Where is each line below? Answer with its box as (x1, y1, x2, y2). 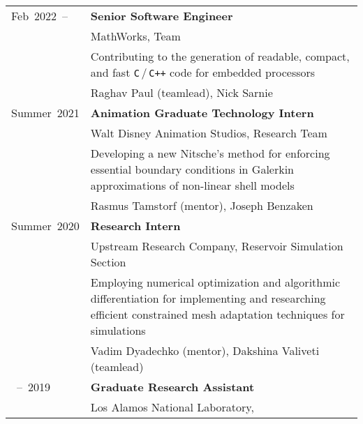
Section (90, 254, 126, 270)
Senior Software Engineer (90, 8, 233, 24)
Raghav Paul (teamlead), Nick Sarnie (90, 84, 273, 100)
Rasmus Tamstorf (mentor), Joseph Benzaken (90, 197, 313, 213)
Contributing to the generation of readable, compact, (90, 48, 350, 64)
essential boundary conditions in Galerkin (90, 161, 295, 177)
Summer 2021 (11, 105, 80, 121)
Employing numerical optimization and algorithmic (90, 274, 341, 290)
